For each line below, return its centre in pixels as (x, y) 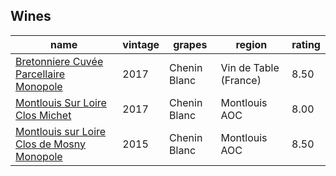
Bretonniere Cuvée (59, 61)
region (251, 44)
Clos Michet (43, 115)
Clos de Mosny (51, 144)
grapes (190, 44)
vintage (141, 44)
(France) (241, 80)
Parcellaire (40, 74)
